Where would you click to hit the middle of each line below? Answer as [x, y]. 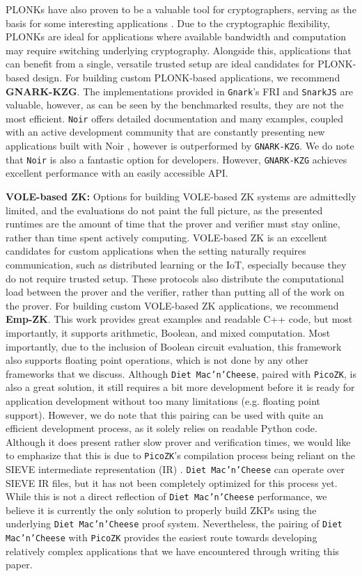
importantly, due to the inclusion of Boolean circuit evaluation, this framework [174, 346]
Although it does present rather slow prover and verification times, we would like [178, 441]
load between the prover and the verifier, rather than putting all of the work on [175, 292]
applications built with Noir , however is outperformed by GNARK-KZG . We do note [180, 146]
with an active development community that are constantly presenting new [165, 132]
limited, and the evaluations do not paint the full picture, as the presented [164, 210]
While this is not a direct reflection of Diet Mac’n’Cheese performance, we [166, 496]
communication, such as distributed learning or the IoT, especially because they [176, 264]
